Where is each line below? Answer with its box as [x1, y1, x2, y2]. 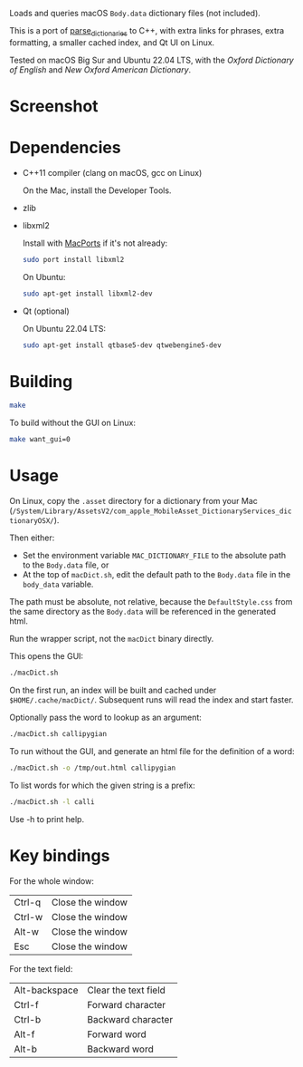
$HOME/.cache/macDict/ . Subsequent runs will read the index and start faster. [9, 694, 294, 705]
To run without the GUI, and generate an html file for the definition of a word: [9, 745, 295, 756]
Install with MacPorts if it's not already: [22, 238, 168, 248]
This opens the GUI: [9, 651, 84, 662]
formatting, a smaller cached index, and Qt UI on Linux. [9, 36, 215, 48]
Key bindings [9, 845, 110, 866]
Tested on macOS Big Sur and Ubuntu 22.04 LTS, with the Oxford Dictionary [9, 54, 294, 65]
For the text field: [9, 963, 73, 974]
